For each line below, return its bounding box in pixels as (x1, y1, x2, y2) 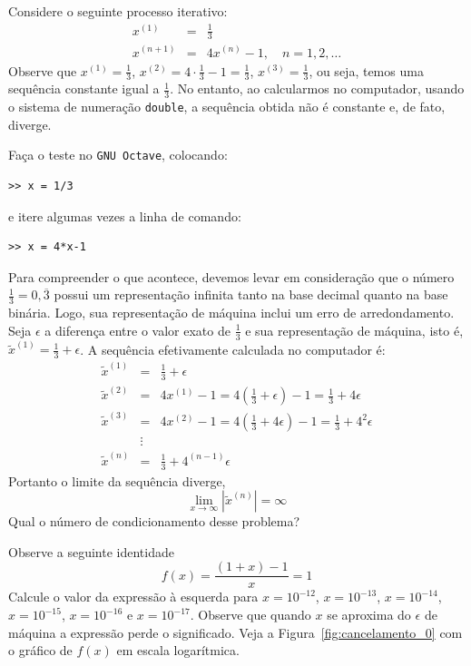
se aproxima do (327, 605, 411, 624)
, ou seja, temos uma (309, 61, 424, 80)
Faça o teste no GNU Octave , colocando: (8, 145, 228, 164)
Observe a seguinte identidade (8, 542, 174, 561)
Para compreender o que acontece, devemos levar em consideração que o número (8, 267, 455, 286)
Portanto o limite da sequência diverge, (8, 471, 226, 490)
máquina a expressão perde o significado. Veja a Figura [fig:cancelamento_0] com (8, 622, 463, 642)
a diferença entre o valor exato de (44, 320, 231, 339)
